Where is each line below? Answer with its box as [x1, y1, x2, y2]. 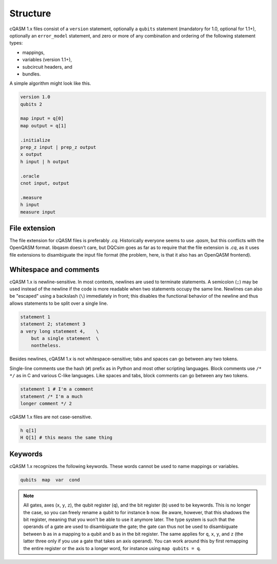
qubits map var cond [20, 477, 81, 482]
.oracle [20, 173, 39, 179]
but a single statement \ [31, 336, 100, 341]
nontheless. [31, 343, 62, 348]
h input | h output [20, 159, 69, 164]
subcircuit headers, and [22, 64, 73, 70]
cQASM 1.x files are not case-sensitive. [9, 414, 92, 420]
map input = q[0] [20, 115, 64, 122]
